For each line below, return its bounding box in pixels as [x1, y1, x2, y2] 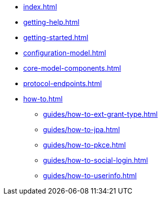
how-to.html [23, 95, 63, 103]
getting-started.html [23, 33, 88, 42]
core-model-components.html [23, 64, 121, 72]
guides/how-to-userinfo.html [43, 171, 137, 180]
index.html [23, 2, 57, 11]
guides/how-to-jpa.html [43, 125, 120, 134]
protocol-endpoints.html [23, 79, 102, 88]
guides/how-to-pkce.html [43, 141, 126, 149]
